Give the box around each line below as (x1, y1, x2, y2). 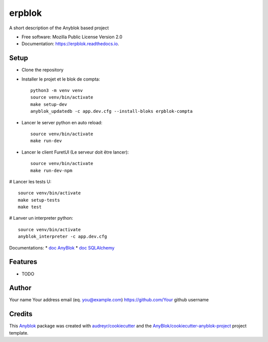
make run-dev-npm (30, 168, 72, 173)
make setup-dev (30, 101, 67, 107)
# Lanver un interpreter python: (9, 215, 73, 221)
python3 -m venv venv (30, 87, 83, 93)
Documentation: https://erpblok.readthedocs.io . (21, 41, 119, 47)
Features (9, 257, 37, 266)
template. (9, 330, 29, 336)
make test (18, 204, 42, 210)
